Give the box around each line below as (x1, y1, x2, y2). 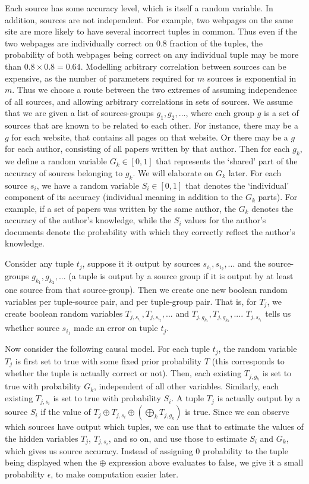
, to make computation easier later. (51, 468, 179, 480)
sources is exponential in (207, 71, 297, 84)
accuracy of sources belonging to (5, 166, 123, 179)
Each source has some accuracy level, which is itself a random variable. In (5, 2, 273, 14)
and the (237, 257, 266, 270)
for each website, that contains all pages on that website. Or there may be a (11, 130, 288, 143)
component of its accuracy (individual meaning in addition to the (5, 191, 243, 203)
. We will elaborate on (133, 166, 213, 179)
